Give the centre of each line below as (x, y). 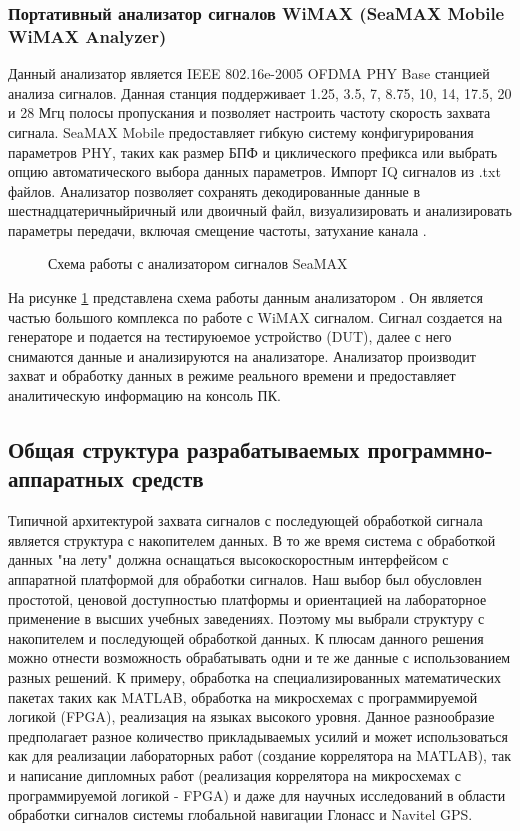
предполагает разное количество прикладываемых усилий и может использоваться (258, 735)
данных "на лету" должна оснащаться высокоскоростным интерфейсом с (228, 559)
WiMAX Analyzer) (87, 35)
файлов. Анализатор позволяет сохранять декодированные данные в (214, 190)
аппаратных (66, 478)
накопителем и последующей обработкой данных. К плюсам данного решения (246, 637)
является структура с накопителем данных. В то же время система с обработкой (252, 539)
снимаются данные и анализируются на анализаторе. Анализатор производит (242, 355)
